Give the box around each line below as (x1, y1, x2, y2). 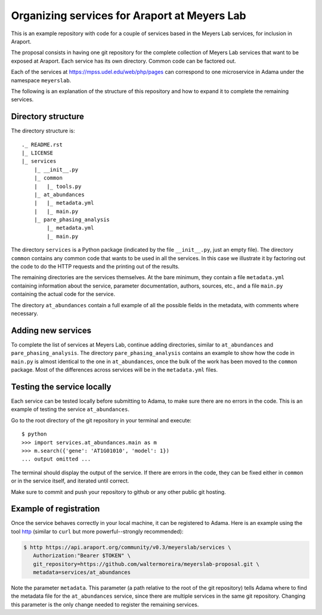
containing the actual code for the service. (11, 290, 116, 298)
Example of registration (11, 504, 100, 514)
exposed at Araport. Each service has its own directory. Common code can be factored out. (11, 57, 237, 64)
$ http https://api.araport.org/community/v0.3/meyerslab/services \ (23, 543, 231, 551)
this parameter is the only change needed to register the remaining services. (11, 601, 199, 608)
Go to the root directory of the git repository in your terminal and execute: (11, 416, 192, 424)
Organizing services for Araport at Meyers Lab (11, 9, 247, 22)
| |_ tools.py (33, 183, 82, 190)
